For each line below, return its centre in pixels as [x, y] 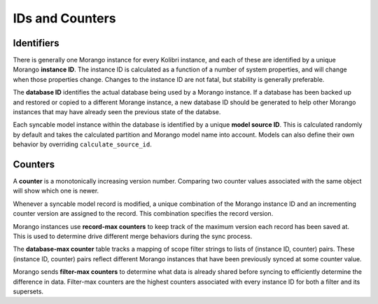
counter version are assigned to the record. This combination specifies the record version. [143, 214]
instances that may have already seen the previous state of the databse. [117, 112]
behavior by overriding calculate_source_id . [82, 144]
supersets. [28, 291]
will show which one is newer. [56, 191]
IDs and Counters [64, 18]
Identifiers [36, 43]
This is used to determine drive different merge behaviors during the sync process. [133, 236]
